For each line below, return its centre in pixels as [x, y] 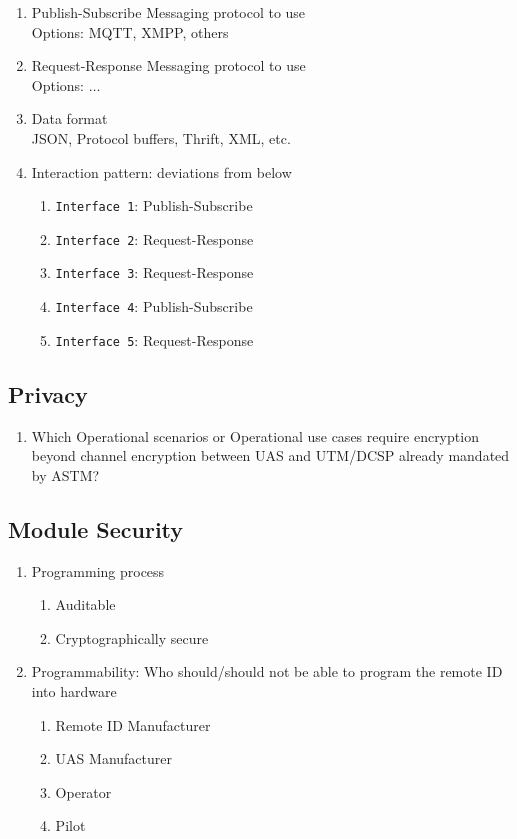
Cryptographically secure [132, 637]
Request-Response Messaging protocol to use [168, 65]
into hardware [74, 691]
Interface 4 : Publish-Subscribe [154, 306]
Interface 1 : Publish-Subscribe [154, 205]
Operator [83, 791]
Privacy [48, 393]
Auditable [85, 604]
